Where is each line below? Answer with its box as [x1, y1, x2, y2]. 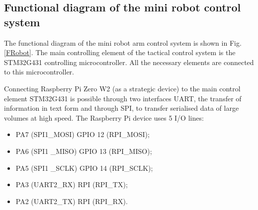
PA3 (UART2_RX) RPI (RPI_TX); [15, 179, 128, 190]
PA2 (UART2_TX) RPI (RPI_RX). [15, 196, 128, 206]
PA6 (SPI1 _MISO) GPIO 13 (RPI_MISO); [15, 145, 152, 156]
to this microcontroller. [4, 67, 74, 77]
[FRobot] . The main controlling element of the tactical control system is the [4, 47, 236, 58]
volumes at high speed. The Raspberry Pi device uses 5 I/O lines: [4, 112, 204, 123]
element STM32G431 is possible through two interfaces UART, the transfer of [4, 93, 242, 103]
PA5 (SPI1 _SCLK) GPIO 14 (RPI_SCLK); [15, 162, 153, 173]
